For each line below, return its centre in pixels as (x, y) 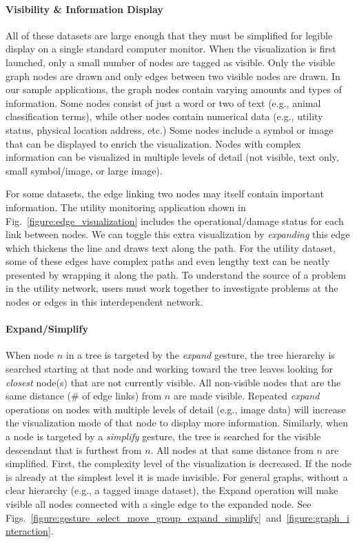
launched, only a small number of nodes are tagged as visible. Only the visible (171, 62)
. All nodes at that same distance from (232, 450)
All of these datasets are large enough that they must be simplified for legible (169, 35)
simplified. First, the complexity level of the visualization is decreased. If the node (178, 463)
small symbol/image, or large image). (84, 170)
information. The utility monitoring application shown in (126, 207)
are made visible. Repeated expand (246, 396)
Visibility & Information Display (84, 9)
